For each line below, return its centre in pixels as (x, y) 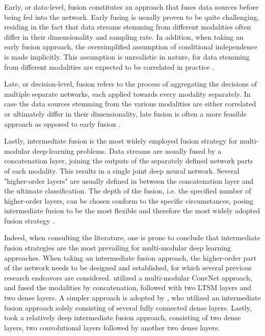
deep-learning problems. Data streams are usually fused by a (127, 150)
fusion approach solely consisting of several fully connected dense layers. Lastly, (128, 307)
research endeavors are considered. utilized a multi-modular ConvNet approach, (128, 277)
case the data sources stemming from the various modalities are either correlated (130, 104)
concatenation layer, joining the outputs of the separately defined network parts (129, 161)
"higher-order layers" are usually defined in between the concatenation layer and (129, 180)
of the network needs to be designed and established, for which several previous (128, 268)
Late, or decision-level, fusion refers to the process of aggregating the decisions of (130, 84)
